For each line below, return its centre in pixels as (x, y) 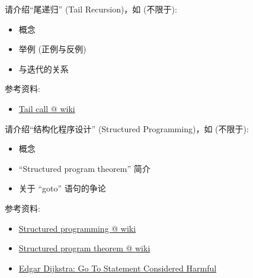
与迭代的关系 (44, 68)
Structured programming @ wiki (77, 228)
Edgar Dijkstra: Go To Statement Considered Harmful (118, 268)
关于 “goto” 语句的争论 (62, 188)
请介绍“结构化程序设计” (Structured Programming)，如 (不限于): (127, 128)
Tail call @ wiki (47, 108)
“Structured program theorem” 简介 (84, 168)
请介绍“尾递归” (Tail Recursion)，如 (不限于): (91, 9)
